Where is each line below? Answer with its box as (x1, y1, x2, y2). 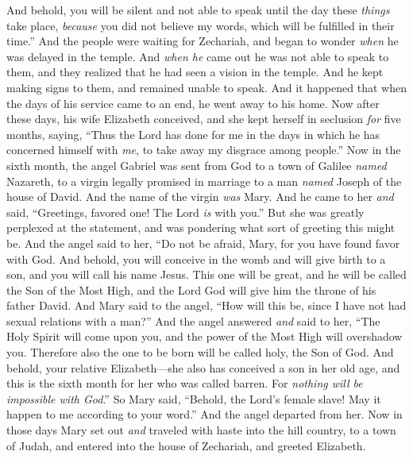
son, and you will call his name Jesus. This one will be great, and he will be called (6, 266, 407, 283)
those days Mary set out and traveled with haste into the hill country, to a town (6, 422, 396, 438)
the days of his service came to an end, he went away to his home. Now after (6, 94, 380, 111)
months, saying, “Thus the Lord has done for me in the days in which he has (6, 125, 380, 142)
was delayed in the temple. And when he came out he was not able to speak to (6, 48, 389, 64)
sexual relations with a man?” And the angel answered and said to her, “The (6, 312, 380, 329)
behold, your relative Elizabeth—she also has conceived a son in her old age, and (6, 359, 400, 376)
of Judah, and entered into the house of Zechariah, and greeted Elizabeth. (6, 437, 366, 453)
